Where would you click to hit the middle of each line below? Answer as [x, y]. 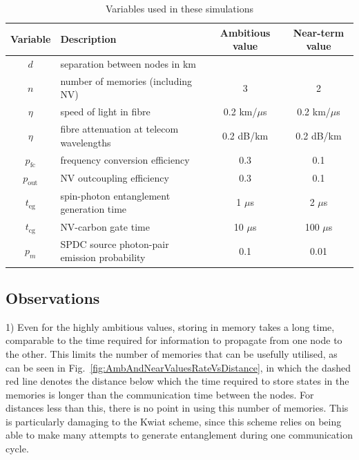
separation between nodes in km [128, 64]
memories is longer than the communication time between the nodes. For [160, 394]
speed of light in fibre [105, 112]
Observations [53, 297]
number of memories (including [126, 80]
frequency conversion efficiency [125, 160]
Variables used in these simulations [179, 8]
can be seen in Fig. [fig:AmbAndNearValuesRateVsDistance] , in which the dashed [178, 367]
